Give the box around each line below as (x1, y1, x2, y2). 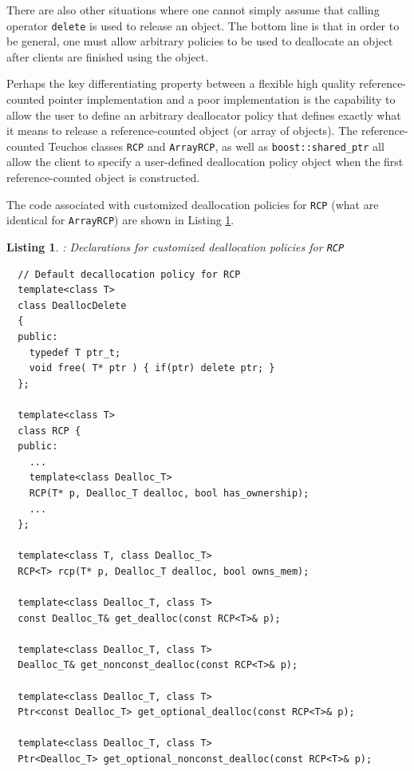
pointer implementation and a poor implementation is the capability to (48, 91, 396, 108)
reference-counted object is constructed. (6, 169, 200, 186)
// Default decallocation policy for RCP (18, 268, 241, 280)
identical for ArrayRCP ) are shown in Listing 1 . (6, 212, 235, 228)
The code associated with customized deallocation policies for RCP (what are (6, 196, 379, 212)
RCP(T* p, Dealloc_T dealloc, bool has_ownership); (29, 487, 310, 499)
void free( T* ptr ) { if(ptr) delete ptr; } (29, 362, 275, 374)
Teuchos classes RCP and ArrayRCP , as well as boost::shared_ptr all (48, 137, 384, 154)
